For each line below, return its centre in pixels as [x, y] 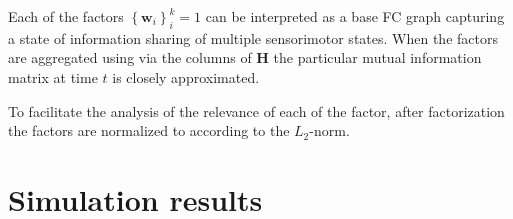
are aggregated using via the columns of [130, 57]
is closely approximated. [186, 76]
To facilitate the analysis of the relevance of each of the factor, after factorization [256, 110]
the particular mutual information [377, 57]
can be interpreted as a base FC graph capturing [355, 16]
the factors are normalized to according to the [149, 130]
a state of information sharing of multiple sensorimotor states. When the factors [253, 37]
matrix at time [53, 76]
